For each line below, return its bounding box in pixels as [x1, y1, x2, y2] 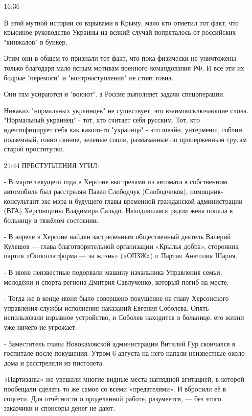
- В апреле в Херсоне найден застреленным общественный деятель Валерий [4, 231, 231, 242]
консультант [4, 196, 39, 206]
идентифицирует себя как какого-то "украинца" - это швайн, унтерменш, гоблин [4, 124, 242, 134]
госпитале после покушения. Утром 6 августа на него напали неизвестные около [4, 348, 245, 358]
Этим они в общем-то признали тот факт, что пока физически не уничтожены [4, 53, 236, 63]
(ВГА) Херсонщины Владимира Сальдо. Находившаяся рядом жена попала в [4, 205, 233, 216]
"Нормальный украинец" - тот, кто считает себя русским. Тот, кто [4, 115, 200, 125]
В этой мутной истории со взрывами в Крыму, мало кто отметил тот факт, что [4, 17, 239, 27]
